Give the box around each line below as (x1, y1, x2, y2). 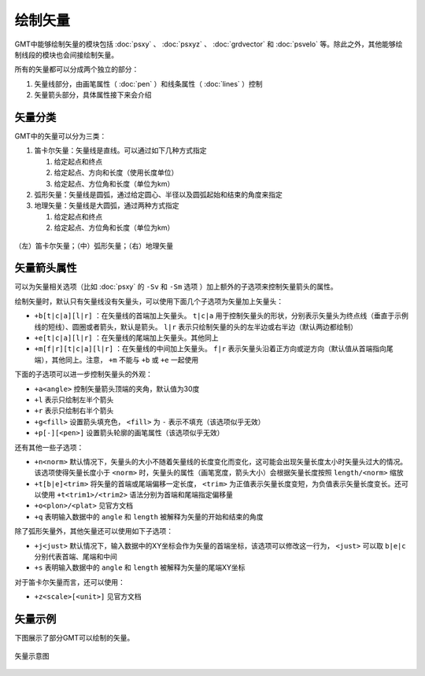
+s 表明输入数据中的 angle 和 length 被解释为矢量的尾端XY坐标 (34, 563, 246, 572)
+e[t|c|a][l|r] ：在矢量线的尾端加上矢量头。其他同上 (34, 333, 219, 342)
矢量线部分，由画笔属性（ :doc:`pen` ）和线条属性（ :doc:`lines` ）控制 (34, 79, 263, 88)
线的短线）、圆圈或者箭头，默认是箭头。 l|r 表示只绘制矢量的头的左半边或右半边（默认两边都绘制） (34, 322, 358, 331)
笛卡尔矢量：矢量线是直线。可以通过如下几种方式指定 (34, 146, 207, 155)
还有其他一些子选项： (14, 442, 84, 452)
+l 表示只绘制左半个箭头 (34, 394, 114, 404)
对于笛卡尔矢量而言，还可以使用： (14, 577, 125, 586)
